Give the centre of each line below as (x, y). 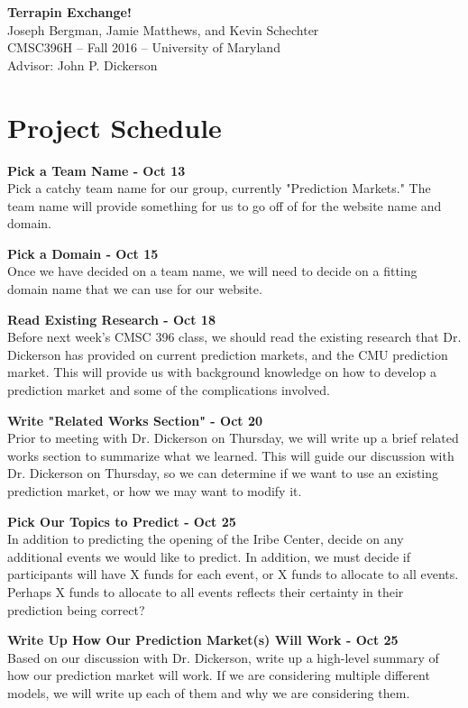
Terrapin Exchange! (69, 12)
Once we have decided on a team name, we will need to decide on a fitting (212, 271)
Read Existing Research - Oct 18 (111, 319)
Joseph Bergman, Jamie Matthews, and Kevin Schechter (163, 29)
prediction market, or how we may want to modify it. (155, 491)
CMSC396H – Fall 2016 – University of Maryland (144, 47)
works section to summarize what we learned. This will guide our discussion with (231, 455)
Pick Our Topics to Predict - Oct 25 (122, 521)
